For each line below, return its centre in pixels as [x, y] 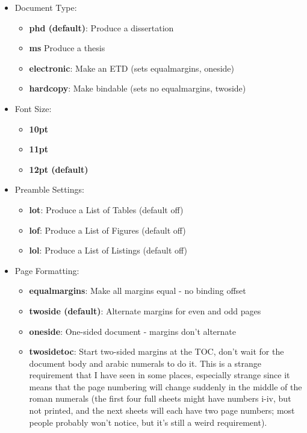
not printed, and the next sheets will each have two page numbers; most [162, 410]
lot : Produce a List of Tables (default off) [106, 209]
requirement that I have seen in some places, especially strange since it [160, 375]
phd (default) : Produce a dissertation [101, 27]
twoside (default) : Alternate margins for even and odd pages [145, 310]
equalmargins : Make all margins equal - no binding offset [138, 291]
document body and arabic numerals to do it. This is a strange [145, 363]
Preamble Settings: [49, 189]
